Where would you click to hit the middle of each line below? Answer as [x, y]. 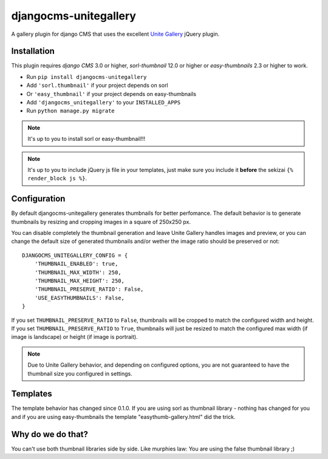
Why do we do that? [50, 434]
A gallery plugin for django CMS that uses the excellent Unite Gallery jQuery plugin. [115, 34]
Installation [33, 51]
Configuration [38, 199]
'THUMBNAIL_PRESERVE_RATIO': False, [89, 289]
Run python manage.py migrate [70, 111]
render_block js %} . [57, 178]
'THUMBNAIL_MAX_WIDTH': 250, [78, 272]
